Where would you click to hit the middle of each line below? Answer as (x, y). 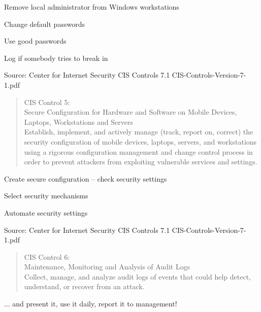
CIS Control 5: (47, 102)
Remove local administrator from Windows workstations (92, 7)
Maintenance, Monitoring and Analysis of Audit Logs (107, 267)
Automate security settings (46, 212)
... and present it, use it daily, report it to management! (91, 304)
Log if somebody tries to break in (56, 58)
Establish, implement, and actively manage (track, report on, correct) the (139, 132)
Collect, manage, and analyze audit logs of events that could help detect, (137, 276)
